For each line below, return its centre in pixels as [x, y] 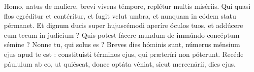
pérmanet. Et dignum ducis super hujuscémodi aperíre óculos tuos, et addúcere [124, 25]
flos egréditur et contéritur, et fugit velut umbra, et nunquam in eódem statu [120, 15]
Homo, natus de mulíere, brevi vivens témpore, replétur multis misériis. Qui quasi [127, 6]
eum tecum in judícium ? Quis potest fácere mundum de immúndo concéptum [122, 35]
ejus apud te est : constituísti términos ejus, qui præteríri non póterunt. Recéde [124, 54]
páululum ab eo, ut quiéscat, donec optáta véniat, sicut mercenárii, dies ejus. [120, 63]
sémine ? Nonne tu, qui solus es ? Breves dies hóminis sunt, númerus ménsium [122, 44]
